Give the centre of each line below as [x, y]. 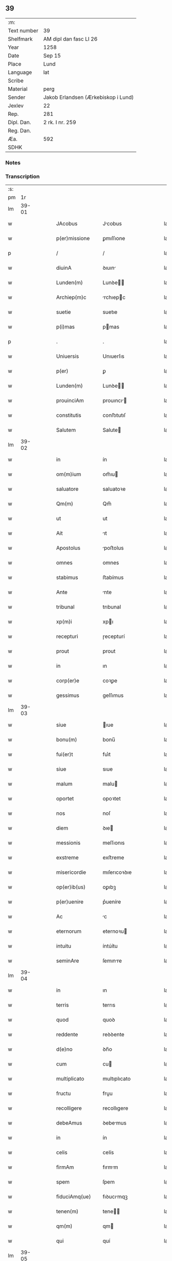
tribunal [65, 607]
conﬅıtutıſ [114, 415]
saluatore [67, 489]
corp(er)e [68, 680]
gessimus [68, 695]
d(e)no [64, 1049]
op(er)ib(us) [71, 887]
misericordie [71, 872]
